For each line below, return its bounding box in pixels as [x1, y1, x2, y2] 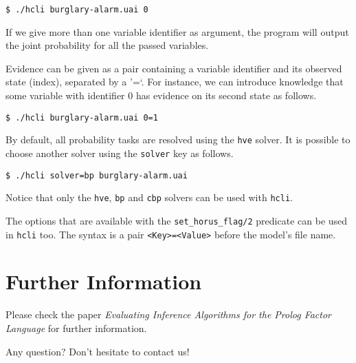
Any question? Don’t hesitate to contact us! [5, 344, 190, 358]
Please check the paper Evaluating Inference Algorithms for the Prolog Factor [5, 307, 332, 322]
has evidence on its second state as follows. [135, 88, 317, 103]
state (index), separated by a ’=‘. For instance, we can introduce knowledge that [5, 74, 344, 89]
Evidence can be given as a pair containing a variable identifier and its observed [5, 61, 342, 75]
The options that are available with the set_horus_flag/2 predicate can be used [5, 213, 348, 227]
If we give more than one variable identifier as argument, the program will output [5, 24, 349, 39]
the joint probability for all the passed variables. [5, 38, 209, 52]
